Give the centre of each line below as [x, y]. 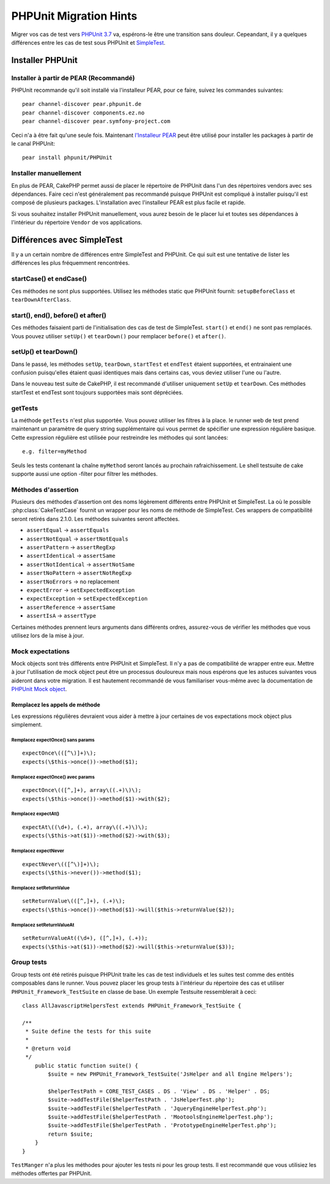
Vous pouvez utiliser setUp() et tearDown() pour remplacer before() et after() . [119, 336]
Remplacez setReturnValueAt [43, 925]
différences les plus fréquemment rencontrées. [71, 263]
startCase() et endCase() [49, 279]
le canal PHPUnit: [33, 144]
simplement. [27, 724]
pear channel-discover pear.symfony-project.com [96, 121]
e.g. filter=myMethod [54, 452]
